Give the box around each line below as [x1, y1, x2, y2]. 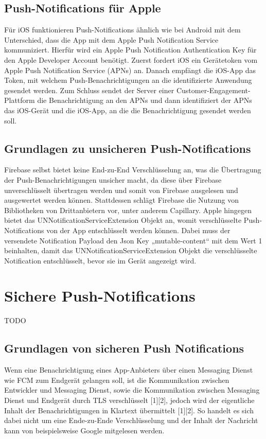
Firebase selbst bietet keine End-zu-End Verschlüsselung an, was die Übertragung [4, 164, 261, 175]
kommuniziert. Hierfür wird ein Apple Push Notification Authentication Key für [4, 44, 257, 55]
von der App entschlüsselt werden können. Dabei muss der [46, 224, 230, 235]
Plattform [4, 95, 35, 106]
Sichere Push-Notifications [4, 285, 196, 306]
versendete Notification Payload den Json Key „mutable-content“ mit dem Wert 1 [4, 235, 262, 245]
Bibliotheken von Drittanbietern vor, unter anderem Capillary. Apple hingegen [4, 204, 252, 215]
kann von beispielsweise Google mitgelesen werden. [4, 425, 165, 435]
